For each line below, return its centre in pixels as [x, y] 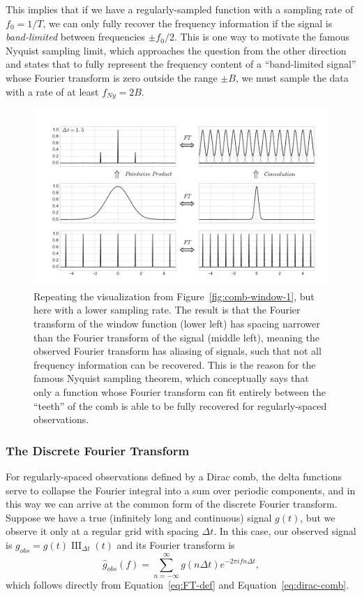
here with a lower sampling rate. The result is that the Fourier [167, 310]
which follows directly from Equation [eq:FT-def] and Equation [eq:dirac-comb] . [178, 584]
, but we [318, 517]
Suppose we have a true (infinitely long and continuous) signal [139, 517]
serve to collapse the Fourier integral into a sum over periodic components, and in [181, 490]
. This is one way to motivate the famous [262, 37]
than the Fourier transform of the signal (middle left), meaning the [177, 337]
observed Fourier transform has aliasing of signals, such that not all [178, 351]
